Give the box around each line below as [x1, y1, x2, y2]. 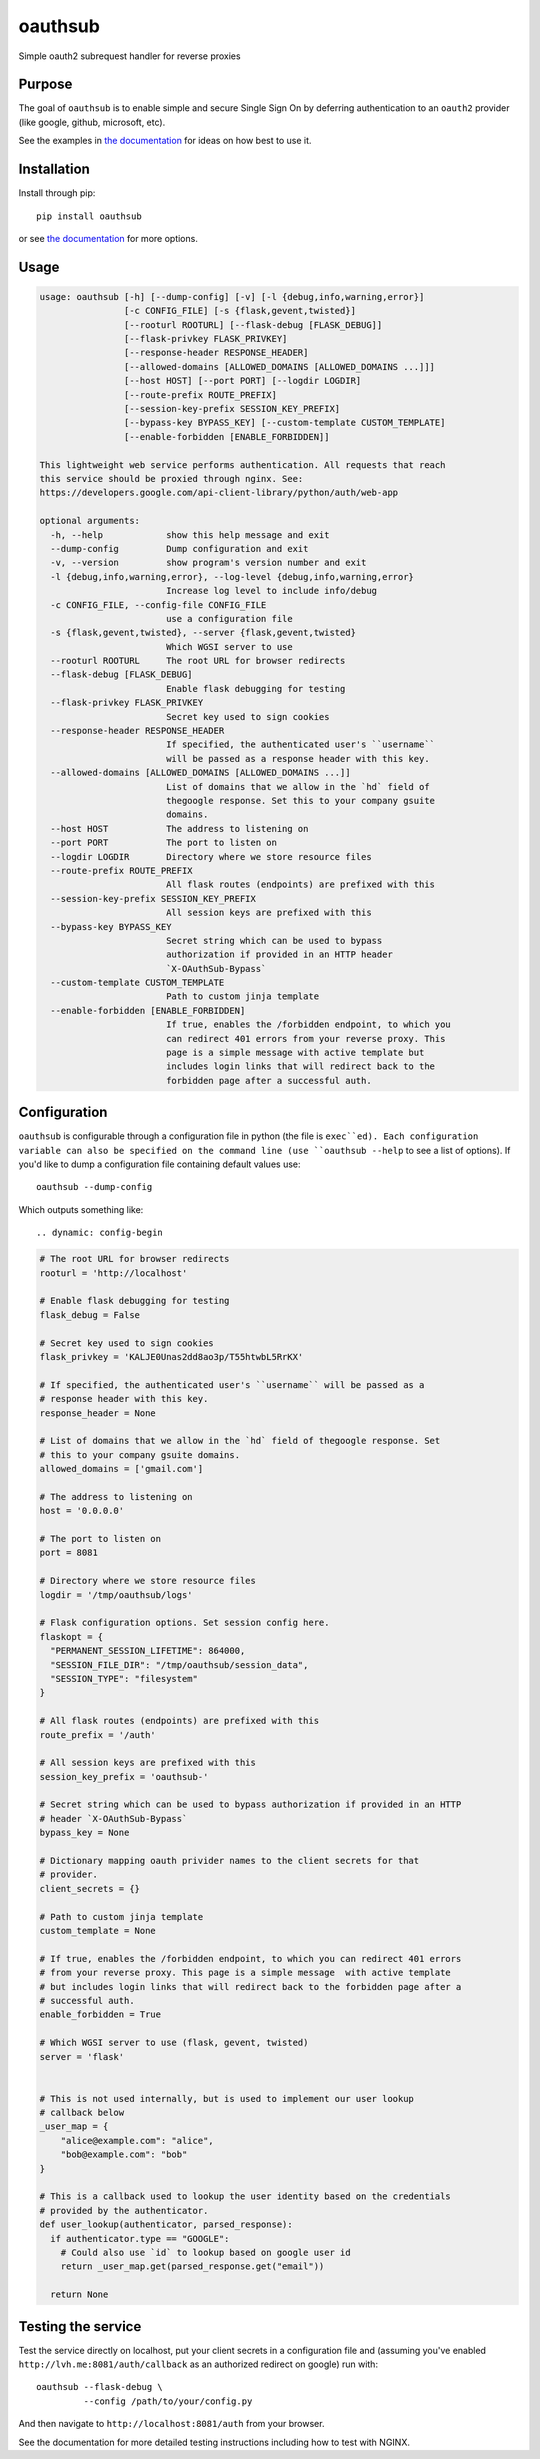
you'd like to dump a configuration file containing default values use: [18, 1158, 301, 1170]
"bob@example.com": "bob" [60, 2149, 188, 2160]
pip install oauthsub [36, 210, 142, 222]
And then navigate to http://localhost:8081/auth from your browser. [18, 2418, 325, 2430]
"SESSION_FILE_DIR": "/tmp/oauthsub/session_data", [50, 1659, 309, 1670]
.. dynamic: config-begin [36, 1227, 164, 1239]
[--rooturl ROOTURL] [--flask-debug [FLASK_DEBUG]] [123, 319, 383, 330]
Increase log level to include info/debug [165, 585, 378, 597]
